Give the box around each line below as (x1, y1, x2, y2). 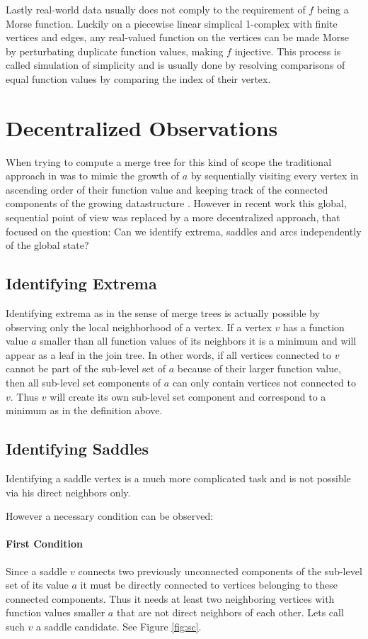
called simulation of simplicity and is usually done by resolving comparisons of (6, 57, 345, 72)
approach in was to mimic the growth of (6, 168, 180, 183)
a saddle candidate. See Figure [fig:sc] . (36, 618, 202, 633)
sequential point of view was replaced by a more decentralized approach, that (6, 210, 340, 225)
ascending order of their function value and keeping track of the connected (6, 182, 328, 196)
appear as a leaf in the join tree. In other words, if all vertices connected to (6, 347, 332, 362)
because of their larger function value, (177, 361, 342, 376)
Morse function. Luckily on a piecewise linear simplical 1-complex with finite (6, 16, 338, 30)
